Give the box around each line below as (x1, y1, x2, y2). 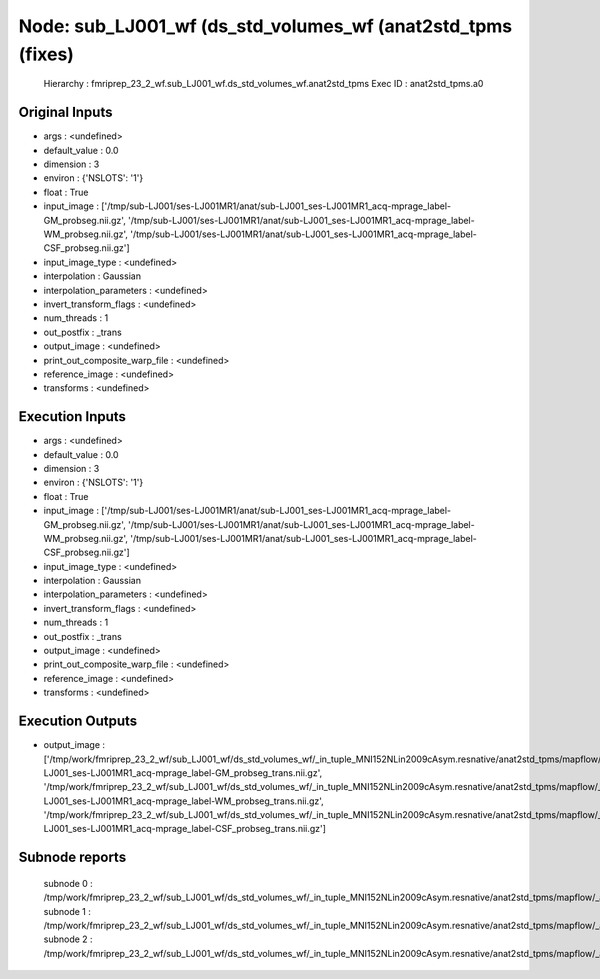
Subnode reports (18, 849, 127, 866)
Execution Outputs (18, 713, 138, 730)
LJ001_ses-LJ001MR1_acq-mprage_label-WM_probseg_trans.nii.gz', (43, 795, 324, 807)
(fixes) (18, 43, 75, 65)
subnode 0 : (43, 877, 94, 889)
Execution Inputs (18, 408, 127, 425)
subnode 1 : (43, 905, 92, 917)
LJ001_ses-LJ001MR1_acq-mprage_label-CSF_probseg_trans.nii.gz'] (43, 823, 327, 835)
